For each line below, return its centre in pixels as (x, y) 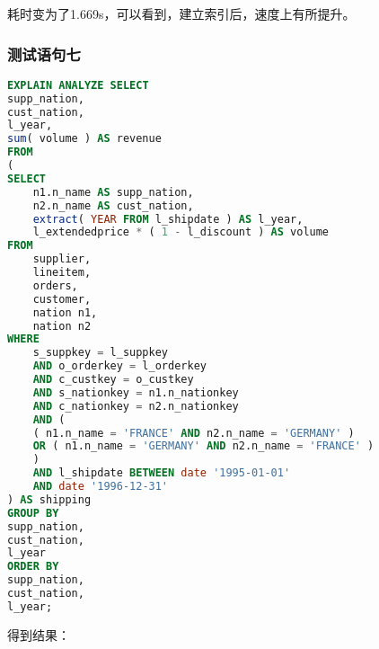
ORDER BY (33, 567)
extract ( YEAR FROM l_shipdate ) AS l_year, (168, 219)
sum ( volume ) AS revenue (84, 139)
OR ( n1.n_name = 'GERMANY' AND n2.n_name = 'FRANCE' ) (203, 446)
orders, (55, 285)
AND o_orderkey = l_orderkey (119, 366)
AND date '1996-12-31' (101, 487)
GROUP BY (33, 513)
